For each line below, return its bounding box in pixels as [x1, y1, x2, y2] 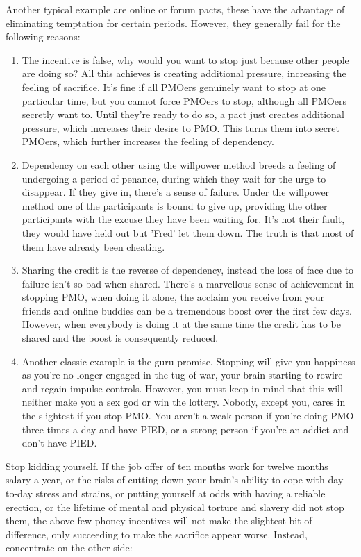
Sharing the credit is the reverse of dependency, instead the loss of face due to [22, 263, 354, 277]
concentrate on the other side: [6, 540, 133, 555]
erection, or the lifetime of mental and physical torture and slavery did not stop [6, 499, 344, 514]
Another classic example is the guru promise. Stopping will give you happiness [22, 354, 355, 368]
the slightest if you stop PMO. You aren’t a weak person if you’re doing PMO [22, 408, 354, 423]
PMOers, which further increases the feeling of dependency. [22, 134, 274, 149]
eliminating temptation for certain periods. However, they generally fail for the [6, 15, 341, 30]
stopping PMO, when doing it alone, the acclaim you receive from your [22, 290, 324, 304]
